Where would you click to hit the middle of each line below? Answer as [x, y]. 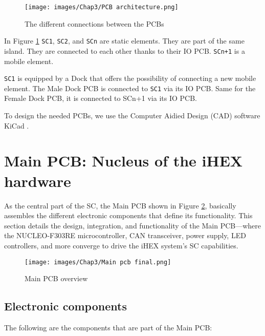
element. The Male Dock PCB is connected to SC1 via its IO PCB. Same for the [130, 88]
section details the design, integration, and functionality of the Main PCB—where [133, 225]
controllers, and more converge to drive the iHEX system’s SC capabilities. [121, 245]
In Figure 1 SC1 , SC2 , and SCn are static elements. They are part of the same [124, 41]
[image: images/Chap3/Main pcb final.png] [98, 262]
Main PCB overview [56, 278]
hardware [38, 181]
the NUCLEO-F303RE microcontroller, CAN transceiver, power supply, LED [125, 235]
